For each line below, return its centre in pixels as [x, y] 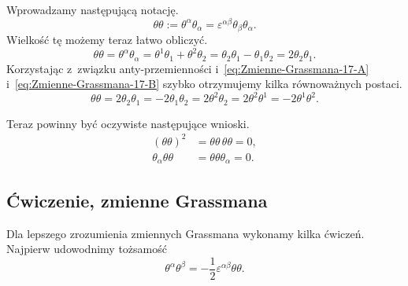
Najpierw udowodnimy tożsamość [87, 249]
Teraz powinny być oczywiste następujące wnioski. [128, 123]
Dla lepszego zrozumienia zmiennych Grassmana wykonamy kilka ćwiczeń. [185, 233]
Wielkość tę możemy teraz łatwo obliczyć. [107, 40]
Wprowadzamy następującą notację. [93, 9]
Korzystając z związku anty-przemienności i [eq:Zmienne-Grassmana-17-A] [188, 68]
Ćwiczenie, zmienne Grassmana [137, 200]
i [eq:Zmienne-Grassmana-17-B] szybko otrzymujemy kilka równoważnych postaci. [204, 84]
